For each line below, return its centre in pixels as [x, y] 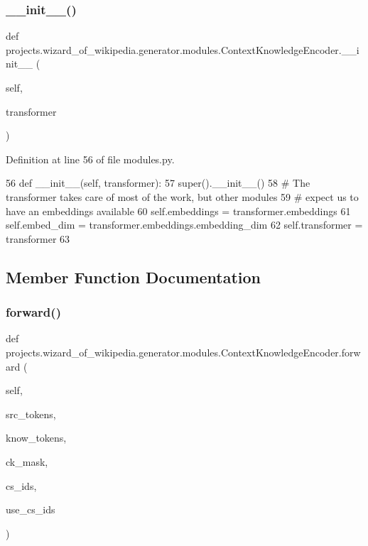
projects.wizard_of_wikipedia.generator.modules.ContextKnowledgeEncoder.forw [183, 352]
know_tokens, [36, 438]
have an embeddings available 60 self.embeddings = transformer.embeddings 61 [178, 211]
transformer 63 [38, 238]
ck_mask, [27, 461]
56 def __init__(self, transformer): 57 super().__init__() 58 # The [158, 183]
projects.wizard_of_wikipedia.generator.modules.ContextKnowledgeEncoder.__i [183, 49]
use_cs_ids [31, 509]
